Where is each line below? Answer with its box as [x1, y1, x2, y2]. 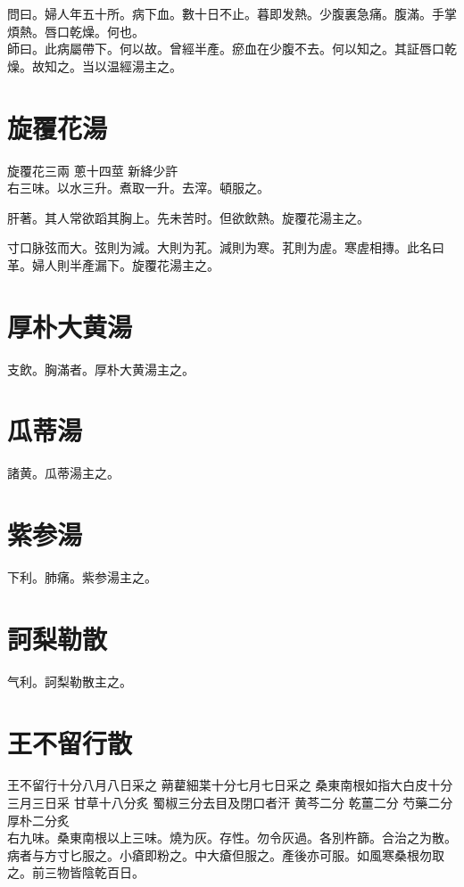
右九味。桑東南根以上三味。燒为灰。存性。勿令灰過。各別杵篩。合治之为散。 [7, 828, 457, 847]
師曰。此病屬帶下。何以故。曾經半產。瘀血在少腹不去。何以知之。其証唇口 [7, 39, 444, 58]
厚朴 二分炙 [7, 810, 70, 829]
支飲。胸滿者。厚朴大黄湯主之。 [7, 359, 195, 378]
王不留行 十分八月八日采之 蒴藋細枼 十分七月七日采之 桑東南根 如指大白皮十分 [7, 776, 453, 794]
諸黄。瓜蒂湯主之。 [7, 464, 120, 482]
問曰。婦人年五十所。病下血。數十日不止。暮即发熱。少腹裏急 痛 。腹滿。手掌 [7, 4, 457, 22]
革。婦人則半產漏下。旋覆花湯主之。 [7, 255, 220, 274]
